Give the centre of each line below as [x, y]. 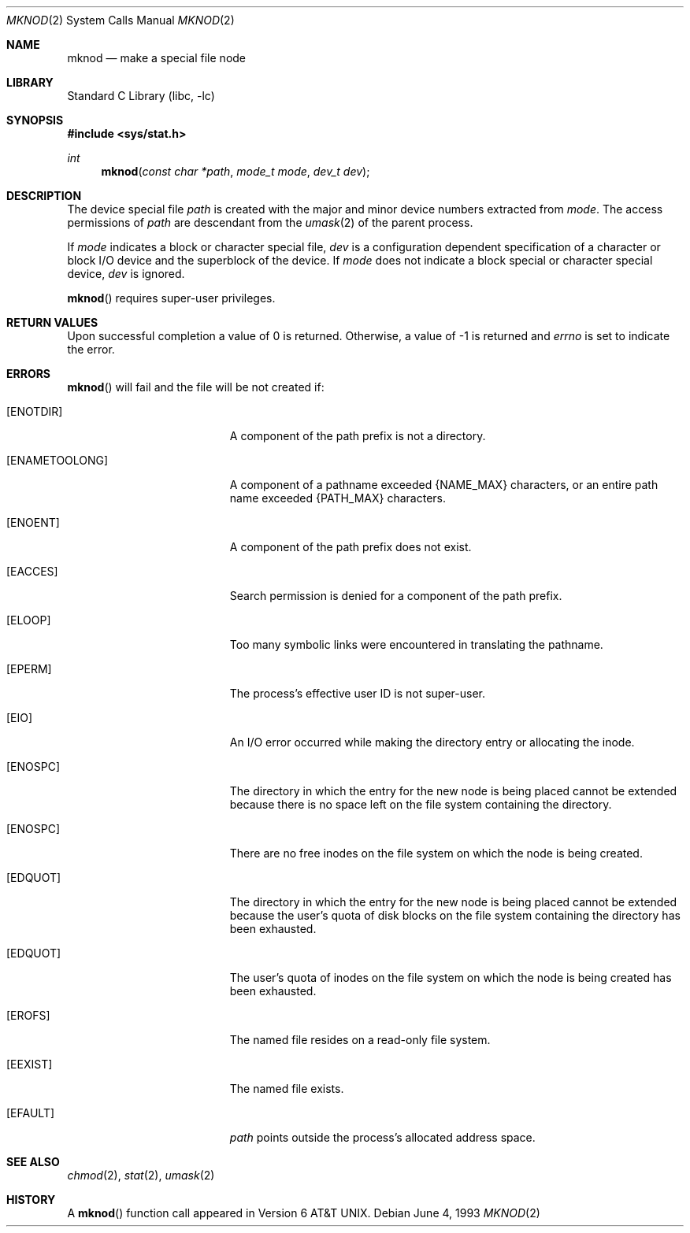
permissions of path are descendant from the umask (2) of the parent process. [270, 222]
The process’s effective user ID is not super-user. [358, 693]
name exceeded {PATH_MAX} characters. [338, 498]
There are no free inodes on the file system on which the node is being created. [436, 853]
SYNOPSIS [35, 120]
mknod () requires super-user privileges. [171, 298]
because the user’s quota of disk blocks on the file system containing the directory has [455, 915]
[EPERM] [29, 669]
